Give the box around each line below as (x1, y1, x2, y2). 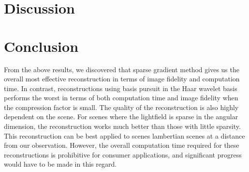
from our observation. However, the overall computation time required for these (4, 140, 239, 150)
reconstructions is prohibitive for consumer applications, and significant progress (4, 149, 242, 159)
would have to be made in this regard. (4, 159, 117, 169)
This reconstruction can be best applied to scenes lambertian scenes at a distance (4, 130, 245, 141)
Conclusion (4, 36, 79, 56)
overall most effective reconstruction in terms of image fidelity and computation (4, 74, 240, 84)
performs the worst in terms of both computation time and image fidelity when (4, 93, 238, 103)
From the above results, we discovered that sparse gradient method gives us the (4, 64, 239, 74)
